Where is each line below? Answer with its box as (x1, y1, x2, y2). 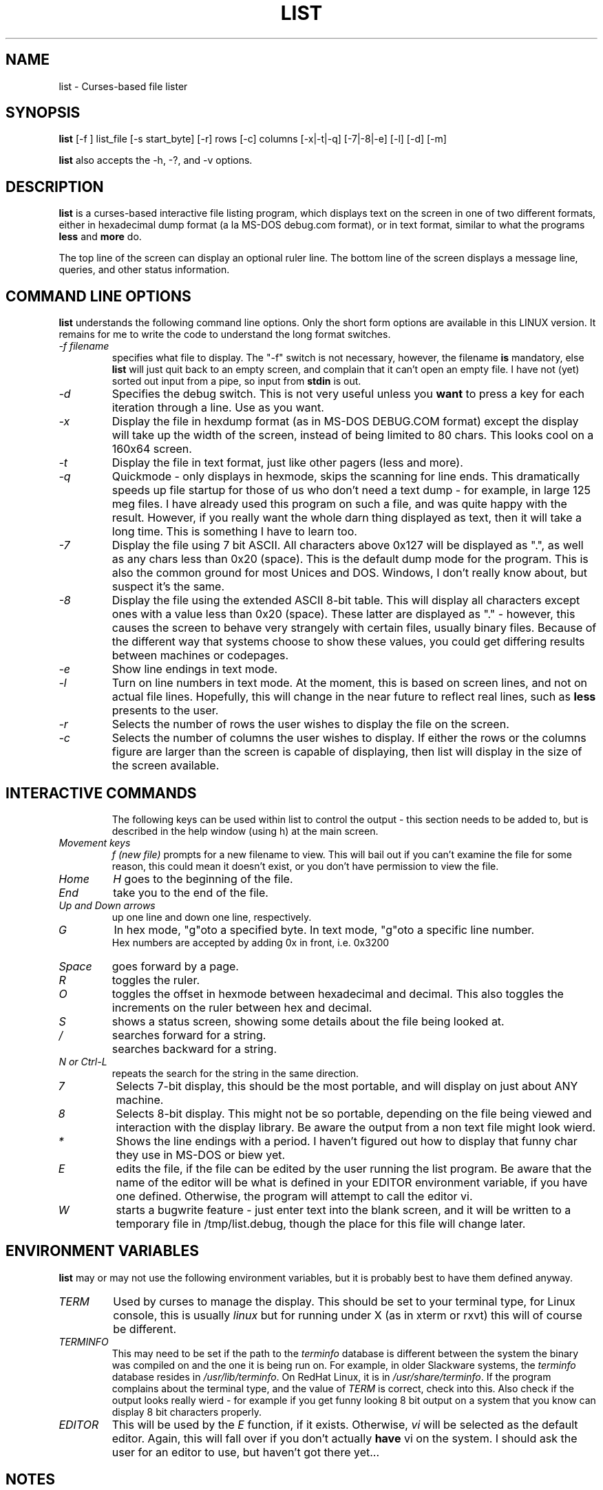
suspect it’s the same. (112, 579, 225, 594)
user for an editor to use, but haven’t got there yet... (112, 1445, 380, 1459)
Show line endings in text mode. (112, 662, 278, 677)
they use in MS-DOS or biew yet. (116, 1147, 286, 1162)
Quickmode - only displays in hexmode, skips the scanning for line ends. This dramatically (112, 469, 580, 484)
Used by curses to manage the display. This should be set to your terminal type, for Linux (113, 1294, 575, 1308)
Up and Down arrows (59, 899, 156, 911)
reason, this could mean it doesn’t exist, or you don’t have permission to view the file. (112, 860, 499, 872)
